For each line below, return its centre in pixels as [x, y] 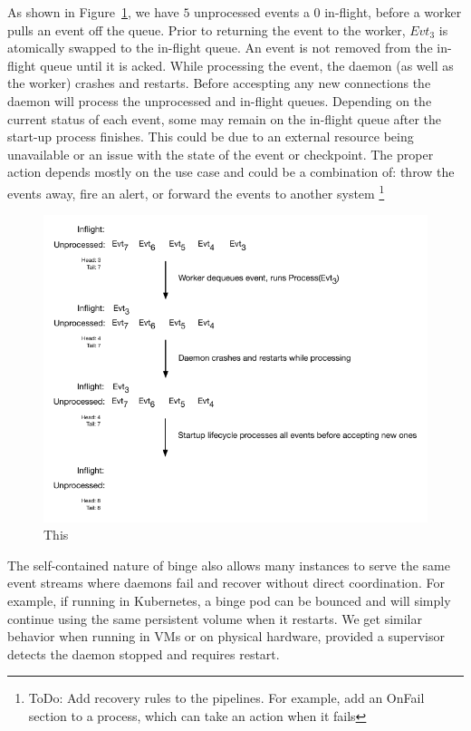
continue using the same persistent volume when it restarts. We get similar [215, 618]
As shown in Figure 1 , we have [93, 12]
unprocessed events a [252, 12]
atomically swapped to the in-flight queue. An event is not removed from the [220, 48]
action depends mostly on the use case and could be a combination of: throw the [231, 172]
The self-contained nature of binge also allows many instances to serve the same [229, 565]
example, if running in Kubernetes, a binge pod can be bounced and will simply [229, 600]
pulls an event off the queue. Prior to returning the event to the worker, [207, 29]
